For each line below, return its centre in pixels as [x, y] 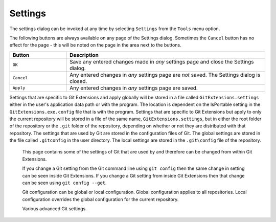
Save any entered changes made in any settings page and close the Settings [162, 61]
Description [84, 55]
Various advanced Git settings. [54, 209]
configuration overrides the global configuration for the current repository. [100, 199]
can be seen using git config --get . [64, 183]
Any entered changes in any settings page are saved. [133, 88]
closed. [78, 81]
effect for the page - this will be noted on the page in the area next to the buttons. [95, 45]
